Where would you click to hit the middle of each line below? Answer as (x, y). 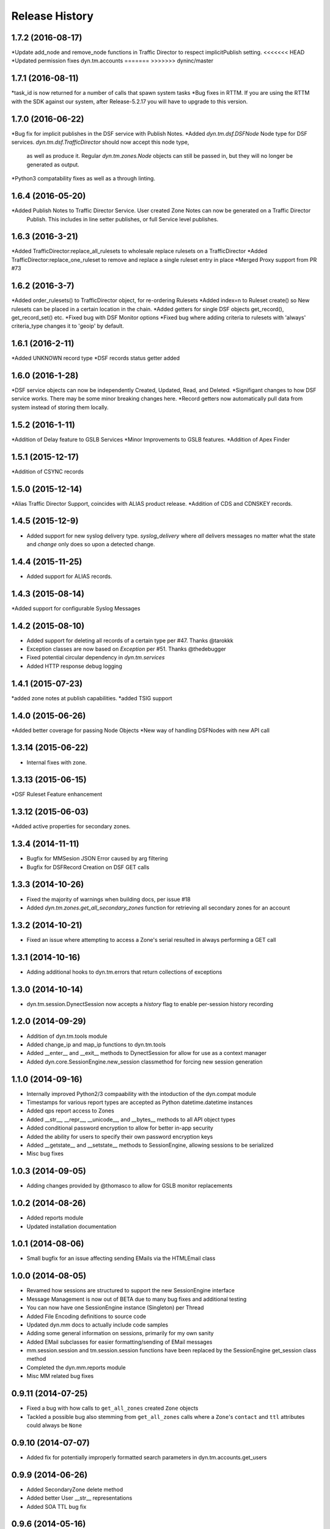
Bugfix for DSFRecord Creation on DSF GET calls (88, 867)
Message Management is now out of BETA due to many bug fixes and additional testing (137, 1299)
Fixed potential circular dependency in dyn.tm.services (96, 657)
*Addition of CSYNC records (47, 472)
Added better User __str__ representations (79, 1498)
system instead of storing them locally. (60, 407)
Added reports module (55, 1218)
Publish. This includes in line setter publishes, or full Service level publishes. (123, 219)
